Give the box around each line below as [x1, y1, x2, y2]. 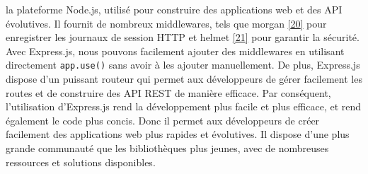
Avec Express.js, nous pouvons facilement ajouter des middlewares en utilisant [6, 43, 345, 58]
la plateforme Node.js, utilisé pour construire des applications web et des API [6, 2, 343, 16]
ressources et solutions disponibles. [6, 154, 156, 169]
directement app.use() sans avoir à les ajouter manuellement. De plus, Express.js [6, 57, 360, 72]
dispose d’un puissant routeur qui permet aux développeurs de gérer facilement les [6, 71, 362, 86]
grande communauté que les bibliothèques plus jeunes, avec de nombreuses [6, 141, 329, 155]
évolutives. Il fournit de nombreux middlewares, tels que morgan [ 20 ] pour [6, 16, 327, 30]
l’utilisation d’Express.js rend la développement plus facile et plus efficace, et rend [6, 99, 362, 114]
